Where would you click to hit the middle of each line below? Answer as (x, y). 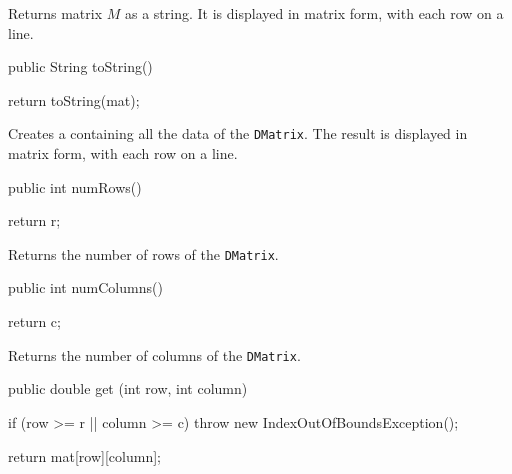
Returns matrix (55, 13)
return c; (34, 321)
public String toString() (80, 66)
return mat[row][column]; (84, 455)
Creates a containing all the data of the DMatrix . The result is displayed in (238, 133)
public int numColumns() (85, 287)
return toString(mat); (74, 99)
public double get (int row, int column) (128, 388)
